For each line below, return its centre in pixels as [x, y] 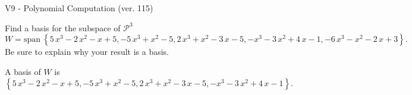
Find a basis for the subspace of [63, 27]
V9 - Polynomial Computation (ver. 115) [79, 8]
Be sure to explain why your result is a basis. [87, 52]
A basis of [23, 71]
